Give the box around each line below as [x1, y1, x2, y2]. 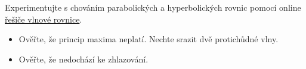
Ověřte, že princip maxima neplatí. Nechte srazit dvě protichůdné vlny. [18, 33, 279, 45]
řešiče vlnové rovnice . [5, 12, 82, 25]
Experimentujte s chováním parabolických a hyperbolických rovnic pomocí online [5, 1, 301, 13]
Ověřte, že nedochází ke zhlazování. [18, 52, 149, 65]
